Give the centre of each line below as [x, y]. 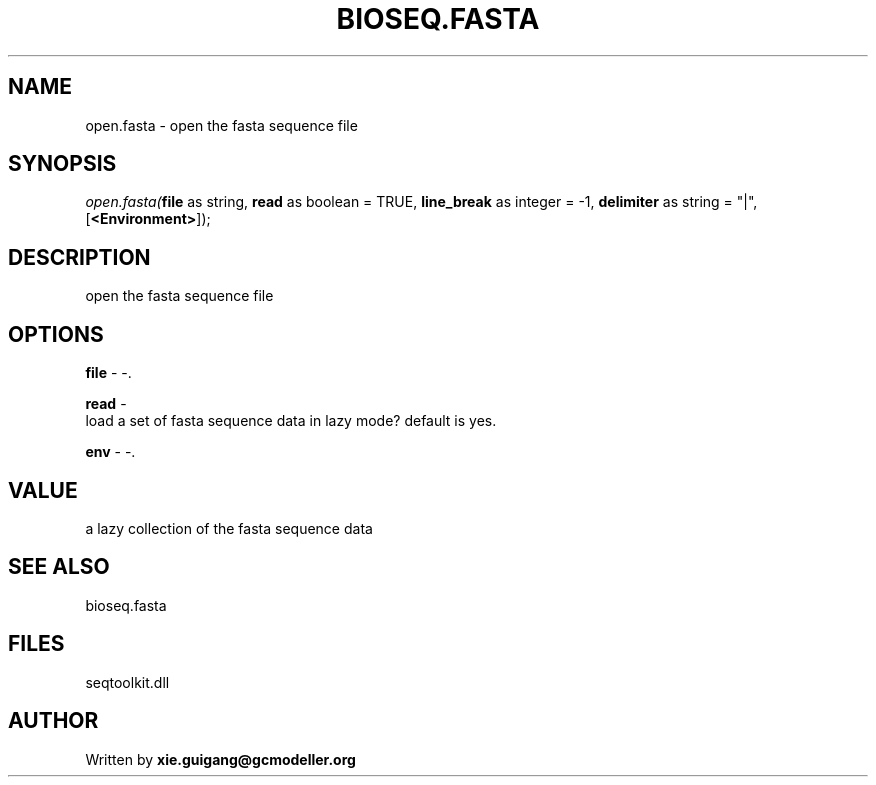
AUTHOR [53, 721]
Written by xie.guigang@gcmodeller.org [220, 759]
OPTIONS [56, 334]
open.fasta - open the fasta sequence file [221, 125]
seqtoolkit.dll [127, 682]
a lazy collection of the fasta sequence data [229, 528]
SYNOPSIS [62, 164]
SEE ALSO [59, 567]
